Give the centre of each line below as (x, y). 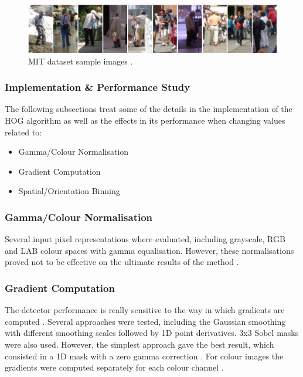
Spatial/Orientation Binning (69, 191)
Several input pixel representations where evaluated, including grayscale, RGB (145, 239)
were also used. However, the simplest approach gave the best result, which (139, 344)
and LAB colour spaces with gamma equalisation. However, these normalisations (149, 250)
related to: (23, 132)
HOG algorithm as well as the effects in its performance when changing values (145, 120)
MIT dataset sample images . (81, 61)
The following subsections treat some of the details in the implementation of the (149, 109)
